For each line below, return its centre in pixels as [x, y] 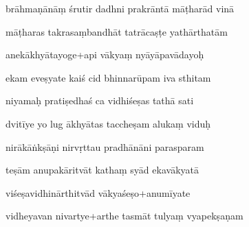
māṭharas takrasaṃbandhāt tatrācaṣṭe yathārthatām [117, 31]
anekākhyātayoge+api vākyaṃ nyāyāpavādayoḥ [105, 55]
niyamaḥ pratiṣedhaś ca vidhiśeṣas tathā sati [100, 100]
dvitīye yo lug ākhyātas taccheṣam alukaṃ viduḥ [108, 123]
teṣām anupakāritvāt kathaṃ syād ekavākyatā [102, 170]
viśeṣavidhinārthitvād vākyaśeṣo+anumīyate [98, 192]
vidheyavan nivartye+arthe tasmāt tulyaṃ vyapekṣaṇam [124, 216]
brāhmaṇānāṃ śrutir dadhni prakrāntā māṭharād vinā [120, 8]
